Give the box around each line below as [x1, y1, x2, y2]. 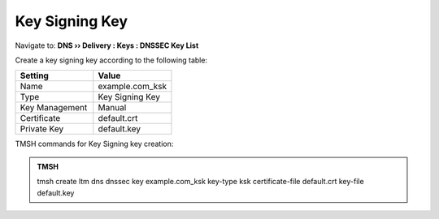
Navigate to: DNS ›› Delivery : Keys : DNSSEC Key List [15, 41, 199, 50]
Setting [20, 70, 49, 81]
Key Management [20, 102, 88, 114]
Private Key [20, 123, 64, 135]
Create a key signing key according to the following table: [15, 55, 207, 65]
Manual [98, 102, 127, 114]
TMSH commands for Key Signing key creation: [15, 139, 174, 149]
